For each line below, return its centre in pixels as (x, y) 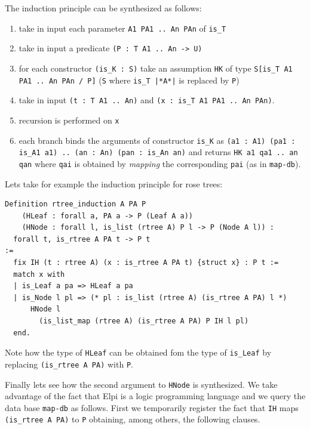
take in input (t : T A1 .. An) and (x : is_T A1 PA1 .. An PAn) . (147, 100)
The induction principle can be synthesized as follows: (103, 8)
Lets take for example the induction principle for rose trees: (114, 183)
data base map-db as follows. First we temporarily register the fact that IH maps (152, 407)
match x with (39, 274)
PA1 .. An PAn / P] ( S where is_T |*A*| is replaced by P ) (129, 80)
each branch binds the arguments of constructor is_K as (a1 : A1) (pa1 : (157, 140)
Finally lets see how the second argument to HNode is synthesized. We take (141, 384)
